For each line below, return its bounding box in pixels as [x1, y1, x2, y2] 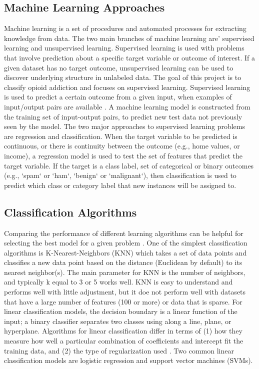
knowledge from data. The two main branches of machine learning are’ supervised [4, 32, 254, 43]
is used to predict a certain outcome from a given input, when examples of [4, 91, 232, 102]
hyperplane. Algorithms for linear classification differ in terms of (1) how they [4, 325, 242, 336]
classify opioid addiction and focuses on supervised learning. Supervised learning [4, 81, 250, 92]
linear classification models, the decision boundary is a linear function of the [4, 306, 237, 316]
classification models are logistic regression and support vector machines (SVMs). [4, 355, 253, 365]
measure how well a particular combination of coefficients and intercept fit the [4, 335, 243, 346]
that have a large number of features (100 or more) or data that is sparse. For [4, 296, 242, 306]
